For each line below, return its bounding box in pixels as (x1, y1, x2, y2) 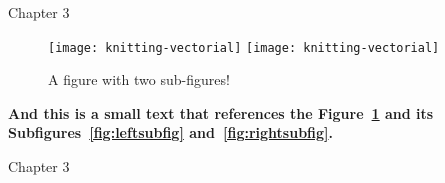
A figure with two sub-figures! (48, 69, 230, 90)
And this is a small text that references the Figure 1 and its (8, 102, 434, 123)
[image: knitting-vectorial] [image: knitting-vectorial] (48, 40, 440, 55)
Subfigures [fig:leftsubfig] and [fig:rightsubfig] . (8, 122, 334, 143)
